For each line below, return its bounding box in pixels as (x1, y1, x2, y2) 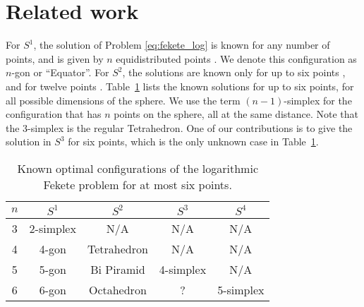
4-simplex (159, 260, 207, 277)
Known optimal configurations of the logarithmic (17, 159, 258, 176)
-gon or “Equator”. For (11, 65, 109, 80)
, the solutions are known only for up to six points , (122, 65, 346, 80)
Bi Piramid (90, 260, 145, 277)
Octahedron (88, 281, 147, 298)
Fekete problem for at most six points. (43, 176, 232, 193)
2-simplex (29, 219, 76, 236)
